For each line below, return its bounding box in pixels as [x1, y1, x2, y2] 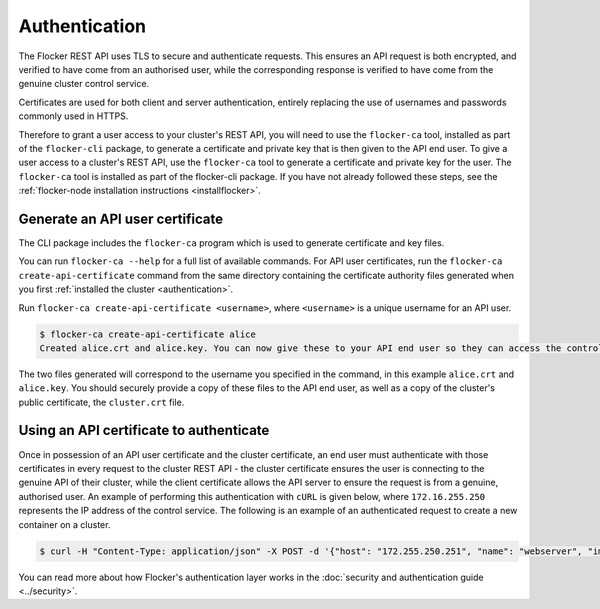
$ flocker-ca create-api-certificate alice [39, 328, 257, 340]
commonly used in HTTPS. [18, 110, 129, 122]
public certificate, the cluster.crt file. [18, 396, 185, 408]
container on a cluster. [18, 518, 111, 530]
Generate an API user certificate [18, 210, 224, 227]
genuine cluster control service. [18, 78, 150, 90]
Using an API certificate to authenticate [18, 422, 270, 439]
